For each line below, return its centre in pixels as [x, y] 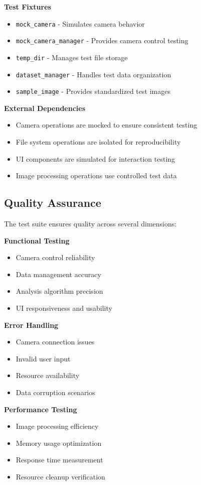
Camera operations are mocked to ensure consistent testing [107, 125]
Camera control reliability [55, 257]
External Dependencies [45, 108]
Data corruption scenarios [55, 392]
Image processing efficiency [57, 426]
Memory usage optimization [59, 443]
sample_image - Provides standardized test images [93, 91]
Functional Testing [37, 240]
